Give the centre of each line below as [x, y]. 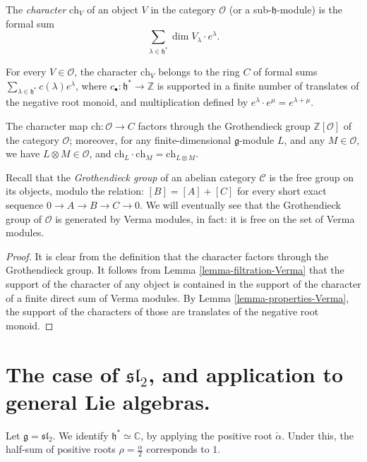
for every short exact [282, 191]
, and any [305, 139]
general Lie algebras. [108, 401]
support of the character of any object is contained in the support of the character [183, 284]
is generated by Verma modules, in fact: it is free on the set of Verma [205, 218]
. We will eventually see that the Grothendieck [240, 205]
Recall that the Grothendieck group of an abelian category [131, 177]
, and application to [246, 373]
